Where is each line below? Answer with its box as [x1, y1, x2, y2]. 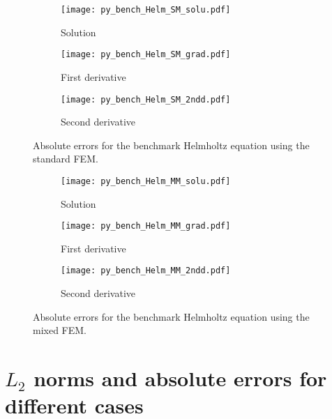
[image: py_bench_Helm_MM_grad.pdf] [61, 221, 231, 231]
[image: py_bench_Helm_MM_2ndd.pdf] [61, 266, 231, 276]
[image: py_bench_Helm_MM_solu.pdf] [61, 176, 231, 186]
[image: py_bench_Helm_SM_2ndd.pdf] [61, 94, 231, 105]
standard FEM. [33, 151, 98, 166]
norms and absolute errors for [33, 364, 327, 393]
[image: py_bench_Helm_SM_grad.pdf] [61, 49, 231, 60]
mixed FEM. [33, 323, 87, 337]
